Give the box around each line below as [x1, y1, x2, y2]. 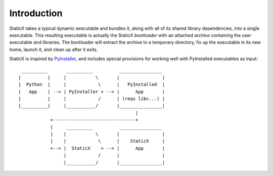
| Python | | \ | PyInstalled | [18, 81, 165, 87]
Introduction [9, 8, 63, 19]
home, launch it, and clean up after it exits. [9, 46, 98, 53]
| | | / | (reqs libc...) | [18, 96, 165, 102]
